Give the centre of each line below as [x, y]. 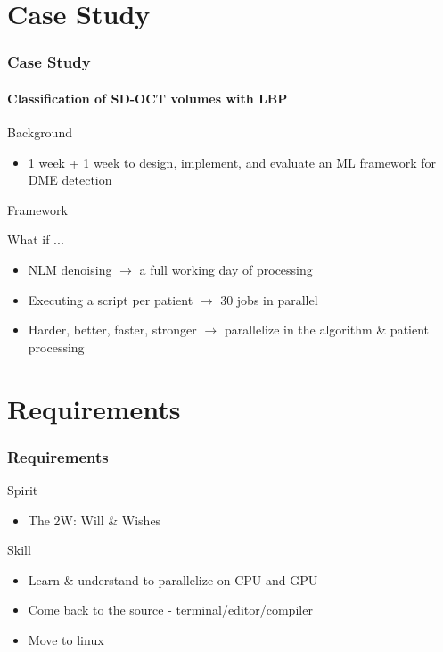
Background [40, 132]
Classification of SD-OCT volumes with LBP [148, 98]
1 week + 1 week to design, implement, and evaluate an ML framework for [232, 162]
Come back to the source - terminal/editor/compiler [170, 610]
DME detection [70, 180]
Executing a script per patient [111, 299]
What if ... [36, 239]
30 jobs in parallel [269, 299]
